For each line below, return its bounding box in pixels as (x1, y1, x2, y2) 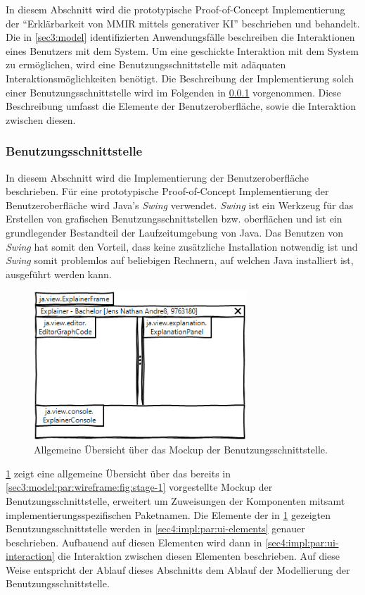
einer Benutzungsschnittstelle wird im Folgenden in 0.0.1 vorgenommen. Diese (6, 84, 342, 99)
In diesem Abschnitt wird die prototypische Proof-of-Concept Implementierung (6, 2, 345, 16)
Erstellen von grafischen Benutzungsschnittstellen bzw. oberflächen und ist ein (6, 211, 342, 226)
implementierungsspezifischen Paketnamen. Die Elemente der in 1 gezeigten (6, 507, 331, 522)
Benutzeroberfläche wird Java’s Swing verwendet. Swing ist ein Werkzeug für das (6, 197, 354, 212)
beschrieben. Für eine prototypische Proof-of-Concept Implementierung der (6, 184, 329, 199)
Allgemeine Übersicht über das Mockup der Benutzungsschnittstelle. (34, 442, 328, 457)
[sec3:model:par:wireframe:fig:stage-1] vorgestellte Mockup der (6, 480, 273, 494)
